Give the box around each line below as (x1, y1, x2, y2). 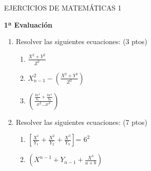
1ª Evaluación (4, 19, 53, 30)
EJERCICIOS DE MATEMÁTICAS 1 (4, 3, 121, 13)
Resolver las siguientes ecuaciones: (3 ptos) (16, 36, 147, 47)
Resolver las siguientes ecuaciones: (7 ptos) (16, 116, 147, 127)
